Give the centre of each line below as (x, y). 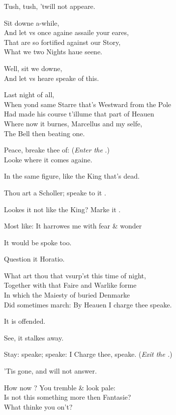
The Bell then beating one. (44, 133)
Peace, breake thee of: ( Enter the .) (57, 150)
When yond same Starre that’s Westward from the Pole (88, 104)
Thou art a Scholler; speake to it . (55, 192)
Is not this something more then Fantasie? (68, 397)
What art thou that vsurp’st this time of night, (75, 275)
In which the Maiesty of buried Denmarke (67, 295)
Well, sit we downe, (33, 68)
